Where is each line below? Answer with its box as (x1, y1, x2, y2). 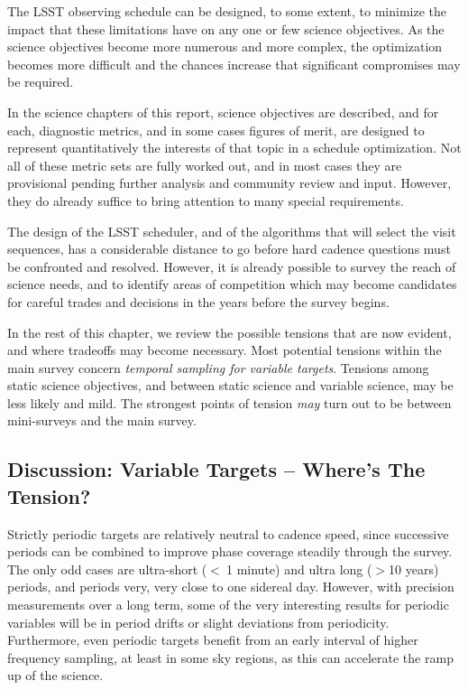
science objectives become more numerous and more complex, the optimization (7, 37, 443, 56)
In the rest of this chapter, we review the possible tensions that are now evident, (7, 322, 452, 341)
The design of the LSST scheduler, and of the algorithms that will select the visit (7, 221, 456, 240)
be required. (7, 72, 74, 91)
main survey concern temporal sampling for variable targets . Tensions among (7, 358, 429, 377)
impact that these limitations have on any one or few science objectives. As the (7, 19, 445, 38)
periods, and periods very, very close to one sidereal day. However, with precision (7, 577, 454, 596)
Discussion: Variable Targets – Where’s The (7, 455, 426, 483)
